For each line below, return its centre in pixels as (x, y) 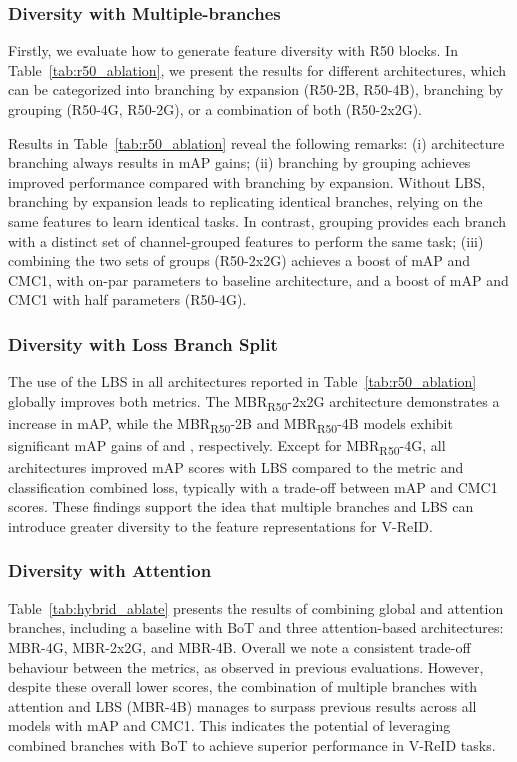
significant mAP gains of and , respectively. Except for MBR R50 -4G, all (227, 446)
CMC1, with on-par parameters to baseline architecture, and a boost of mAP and (258, 279)
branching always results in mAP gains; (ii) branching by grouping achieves (239, 162)
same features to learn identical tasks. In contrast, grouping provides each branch (257, 220)
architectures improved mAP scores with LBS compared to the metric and (236, 467)
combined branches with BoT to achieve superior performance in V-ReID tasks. (252, 744)
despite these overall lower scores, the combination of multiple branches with (243, 686)
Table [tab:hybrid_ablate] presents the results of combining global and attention (256, 607)
